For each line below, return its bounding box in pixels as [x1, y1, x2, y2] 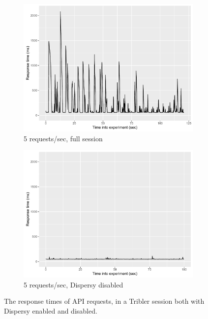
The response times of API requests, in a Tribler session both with [4, 296, 205, 306]
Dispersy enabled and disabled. [4, 305, 97, 316]
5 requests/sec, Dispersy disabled [24, 279, 123, 289]
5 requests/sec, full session [24, 133, 103, 143]
